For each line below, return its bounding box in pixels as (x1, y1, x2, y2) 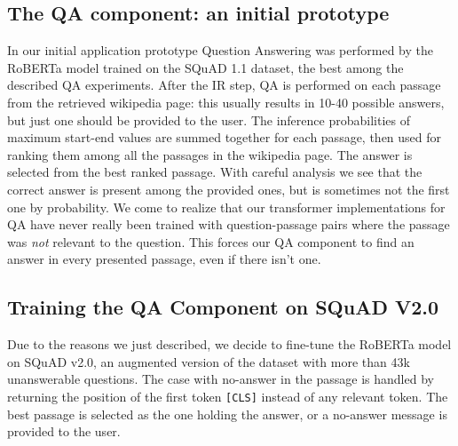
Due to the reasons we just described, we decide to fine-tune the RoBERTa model (7, 335, 452, 354)
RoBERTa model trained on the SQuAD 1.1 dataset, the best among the (7, 58, 404, 76)
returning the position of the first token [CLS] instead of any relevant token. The (7, 386, 448, 405)
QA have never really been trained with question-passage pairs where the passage (7, 215, 450, 234)
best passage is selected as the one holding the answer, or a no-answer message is (7, 404, 447, 423)
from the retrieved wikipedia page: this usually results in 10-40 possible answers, (7, 92, 445, 111)
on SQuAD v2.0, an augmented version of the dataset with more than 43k (7, 352, 410, 370)
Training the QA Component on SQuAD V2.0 (7, 293, 439, 321)
